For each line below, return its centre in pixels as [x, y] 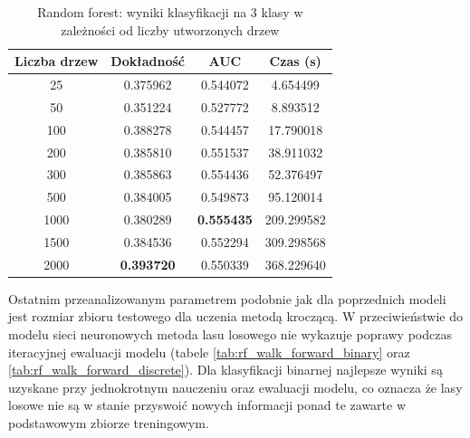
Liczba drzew [57, 61]
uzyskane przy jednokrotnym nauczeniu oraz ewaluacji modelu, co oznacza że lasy [235, 387]
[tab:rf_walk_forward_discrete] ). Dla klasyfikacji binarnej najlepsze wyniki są [225, 370]
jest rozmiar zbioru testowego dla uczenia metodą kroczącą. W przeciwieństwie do [236, 316]
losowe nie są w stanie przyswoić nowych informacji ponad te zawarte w [207, 405]
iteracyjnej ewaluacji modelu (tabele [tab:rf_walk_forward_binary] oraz [209, 352]
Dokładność [148, 61]
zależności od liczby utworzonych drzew [170, 29]
